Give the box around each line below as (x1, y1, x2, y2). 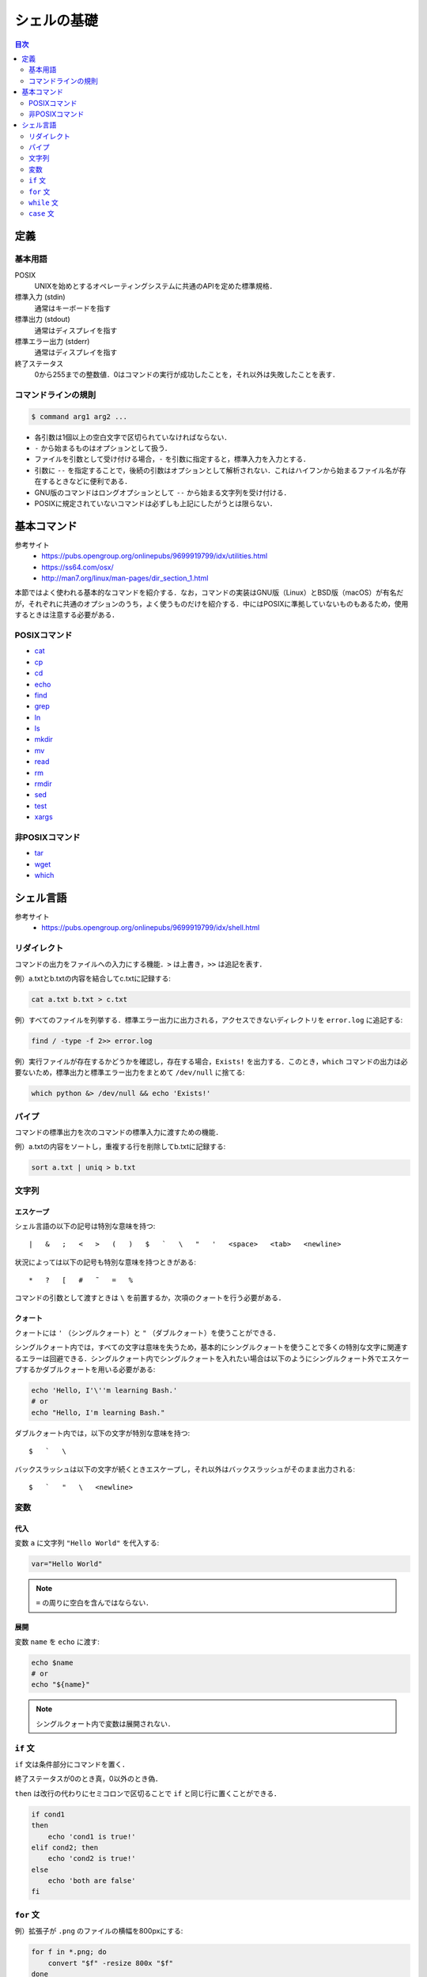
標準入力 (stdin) (14, 293, 66, 302)
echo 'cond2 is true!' (47, 1854, 136, 1863)
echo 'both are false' (47, 1877, 136, 1885)
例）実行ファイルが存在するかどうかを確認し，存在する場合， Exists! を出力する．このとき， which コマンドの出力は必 (14, 1057, 408, 1066)
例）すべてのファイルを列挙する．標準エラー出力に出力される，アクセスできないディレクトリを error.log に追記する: (14, 1015, 403, 1024)
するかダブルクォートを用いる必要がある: (21, 1365, 156, 1374)
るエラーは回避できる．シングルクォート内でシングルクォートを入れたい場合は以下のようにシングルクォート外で (14, 1353, 382, 1363)
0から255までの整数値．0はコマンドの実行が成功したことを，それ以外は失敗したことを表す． (34, 370, 340, 380)
